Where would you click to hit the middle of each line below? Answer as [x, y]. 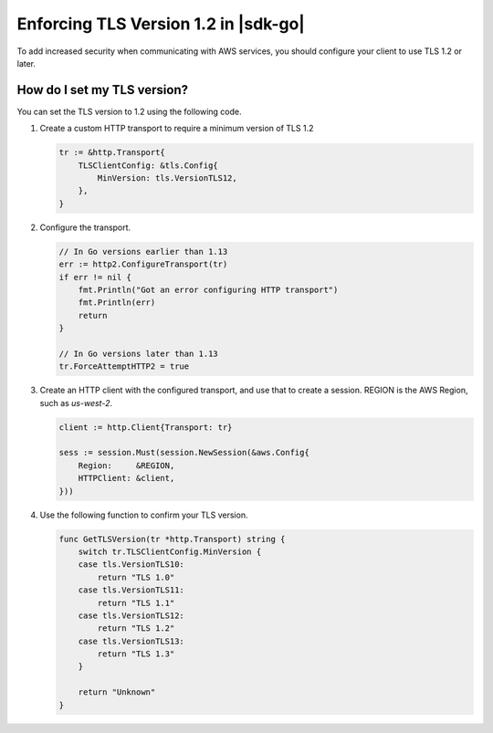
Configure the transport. [85, 227]
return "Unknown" [117, 692]
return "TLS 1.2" [136, 628]
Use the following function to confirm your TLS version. [144, 515]
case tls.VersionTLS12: [131, 615]
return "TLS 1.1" [136, 603]
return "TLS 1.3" [136, 654]
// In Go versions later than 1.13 [138, 353]
